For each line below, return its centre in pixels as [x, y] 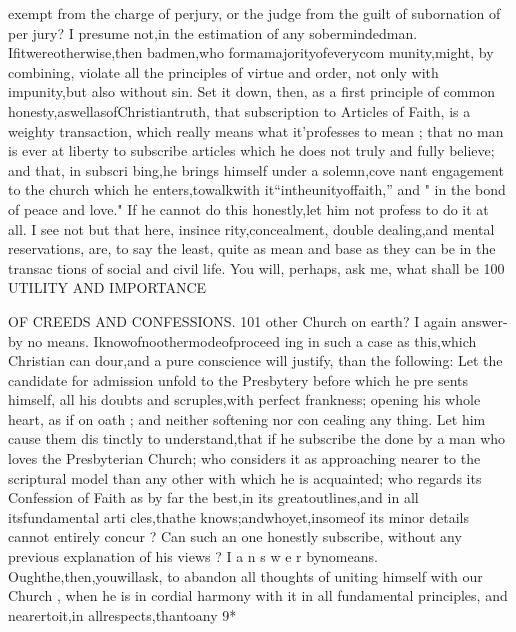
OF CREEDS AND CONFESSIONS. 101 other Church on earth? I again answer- [258, 320]
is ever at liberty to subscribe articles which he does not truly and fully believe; [251, 150]
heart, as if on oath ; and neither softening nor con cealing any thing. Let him [247, 418]
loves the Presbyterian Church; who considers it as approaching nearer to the [244, 458]
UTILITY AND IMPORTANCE [107, 287]
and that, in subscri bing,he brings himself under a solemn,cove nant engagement [256, 169]
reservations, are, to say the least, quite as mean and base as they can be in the [252, 248]
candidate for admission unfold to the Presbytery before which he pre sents [238, 379]
